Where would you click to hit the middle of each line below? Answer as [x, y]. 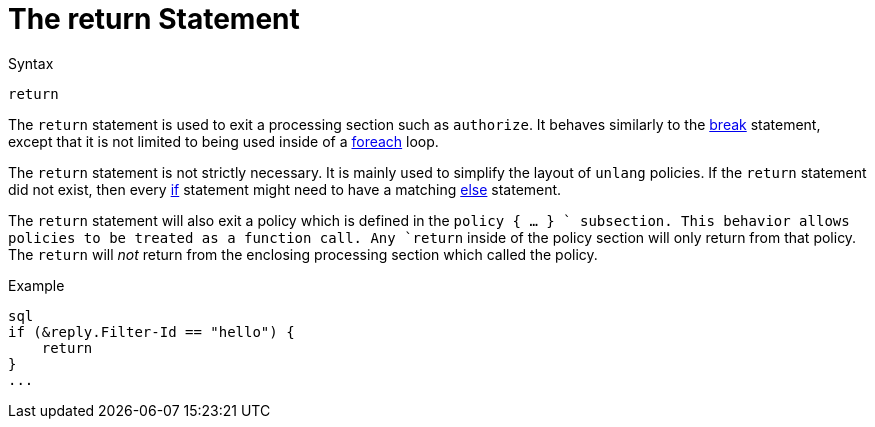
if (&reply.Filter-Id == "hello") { [151, 331]
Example [36, 285]
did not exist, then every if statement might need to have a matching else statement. [285, 189]
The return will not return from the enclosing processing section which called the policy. [303, 254]
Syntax [31, 63]
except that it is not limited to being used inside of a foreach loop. [223, 141]
